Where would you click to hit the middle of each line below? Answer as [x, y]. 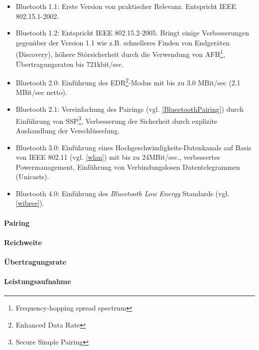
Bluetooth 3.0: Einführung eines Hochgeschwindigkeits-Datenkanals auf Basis [133, 147]
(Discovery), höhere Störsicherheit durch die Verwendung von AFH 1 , [120, 53]
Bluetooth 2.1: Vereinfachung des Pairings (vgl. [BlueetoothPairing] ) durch [130, 109]
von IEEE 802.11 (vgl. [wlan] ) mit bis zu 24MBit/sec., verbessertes [118, 157]
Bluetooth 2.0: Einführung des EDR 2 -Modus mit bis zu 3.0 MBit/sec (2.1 [128, 82]
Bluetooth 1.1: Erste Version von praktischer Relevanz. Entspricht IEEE [126, 6]
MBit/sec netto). [41, 92]
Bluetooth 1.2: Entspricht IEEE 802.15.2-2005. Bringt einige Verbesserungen [132, 33]
